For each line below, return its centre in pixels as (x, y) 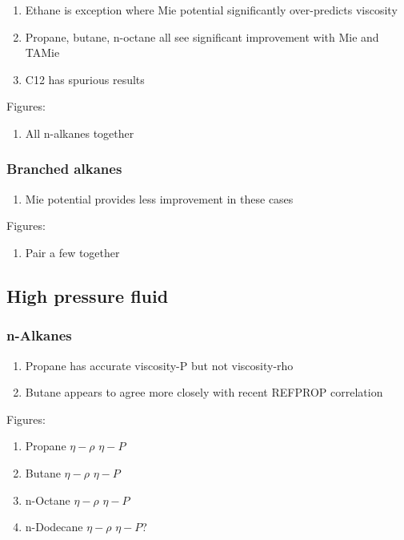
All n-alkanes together (80, 133)
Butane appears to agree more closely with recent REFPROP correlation (204, 392)
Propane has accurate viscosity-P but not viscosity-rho (159, 365)
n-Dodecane (54, 527)
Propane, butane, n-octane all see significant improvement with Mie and (202, 36)
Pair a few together (72, 252)
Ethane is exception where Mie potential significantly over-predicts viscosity (211, 10)
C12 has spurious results (85, 79)
